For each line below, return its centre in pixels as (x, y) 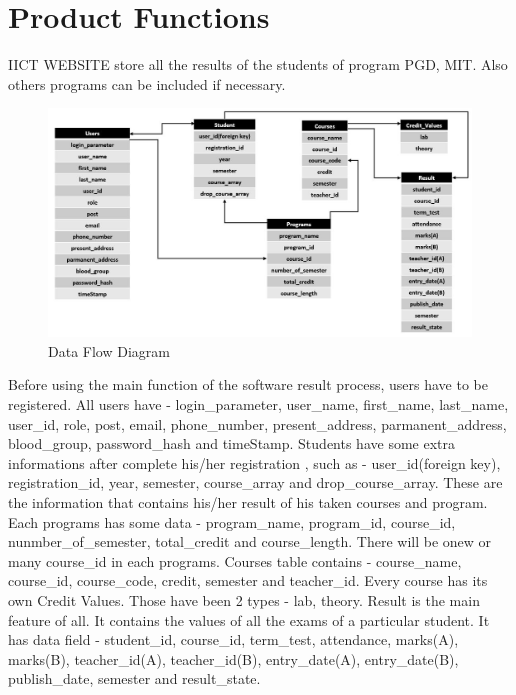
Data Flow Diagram (109, 350)
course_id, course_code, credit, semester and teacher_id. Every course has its (248, 580)
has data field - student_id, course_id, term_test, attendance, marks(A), (233, 639)
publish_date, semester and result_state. (134, 678)
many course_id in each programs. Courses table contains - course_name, (235, 560)
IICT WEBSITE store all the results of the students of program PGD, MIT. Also (258, 64)
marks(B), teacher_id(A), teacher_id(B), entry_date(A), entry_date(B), (233, 658)
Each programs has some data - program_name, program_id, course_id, (232, 521)
